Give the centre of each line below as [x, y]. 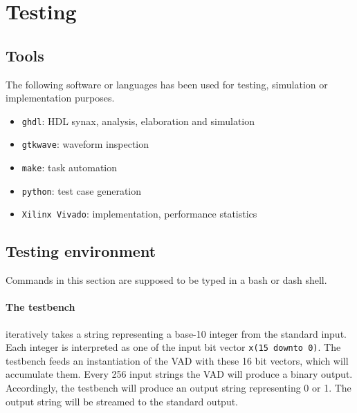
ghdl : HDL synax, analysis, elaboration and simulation [138, 121]
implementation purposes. [60, 98]
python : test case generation [82, 190]
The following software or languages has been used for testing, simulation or [167, 84]
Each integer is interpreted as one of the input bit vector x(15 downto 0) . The [173, 347]
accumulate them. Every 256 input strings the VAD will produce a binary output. [179, 374]
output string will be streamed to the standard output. [122, 401]
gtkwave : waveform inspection [85, 144]
